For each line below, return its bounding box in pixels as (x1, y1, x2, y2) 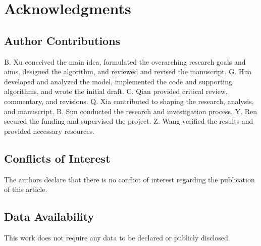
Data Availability (4, 209, 94, 224)
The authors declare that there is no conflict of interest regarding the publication (4, 174, 255, 184)
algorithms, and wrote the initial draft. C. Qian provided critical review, (4, 86, 228, 96)
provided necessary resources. (4, 125, 94, 136)
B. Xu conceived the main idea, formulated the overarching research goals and (4, 56, 246, 67)
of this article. (4, 184, 47, 194)
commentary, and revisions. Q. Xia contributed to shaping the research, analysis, (4, 95, 254, 106)
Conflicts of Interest (4, 150, 111, 166)
